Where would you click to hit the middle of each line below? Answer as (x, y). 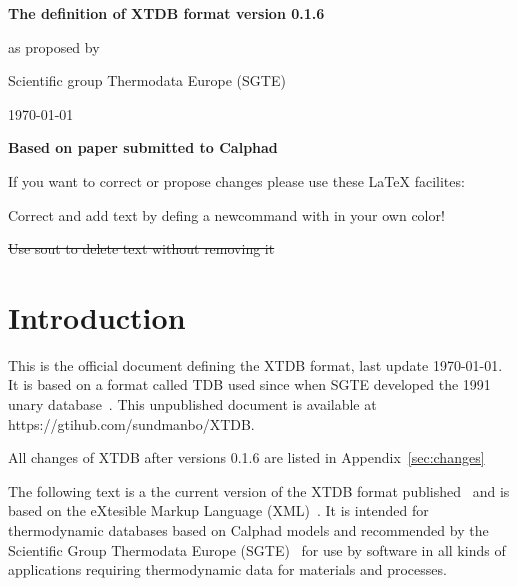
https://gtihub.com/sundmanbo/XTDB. (131, 423)
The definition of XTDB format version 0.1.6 (166, 13)
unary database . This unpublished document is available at (192, 404)
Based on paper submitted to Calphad (143, 147)
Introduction (97, 316)
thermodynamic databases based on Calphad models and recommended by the (248, 530)
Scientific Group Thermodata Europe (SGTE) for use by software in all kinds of (257, 549)
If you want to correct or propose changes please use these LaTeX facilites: (236, 180)
